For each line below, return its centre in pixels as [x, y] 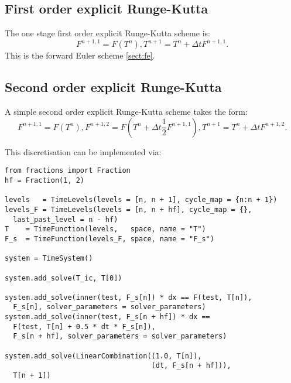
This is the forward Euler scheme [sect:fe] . [80, 55]
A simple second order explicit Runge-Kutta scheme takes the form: [126, 112]
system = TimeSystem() [49, 259]
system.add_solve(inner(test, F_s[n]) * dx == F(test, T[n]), [129, 297]
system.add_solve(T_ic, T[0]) [64, 278]
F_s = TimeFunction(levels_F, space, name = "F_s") [109, 239]
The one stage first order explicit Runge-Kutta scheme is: [107, 33]
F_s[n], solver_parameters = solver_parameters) [109, 307]
